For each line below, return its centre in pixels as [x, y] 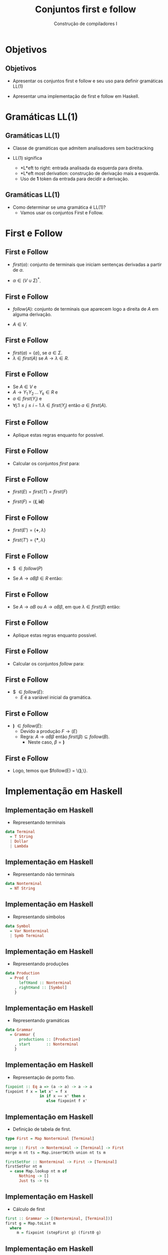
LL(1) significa [27, 158]
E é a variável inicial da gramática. [56, 698]
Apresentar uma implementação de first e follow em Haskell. [76, 96]
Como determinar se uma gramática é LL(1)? [59, 207]
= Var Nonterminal [30, 931]
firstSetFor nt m [24, 1166]
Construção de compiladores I [86, 24]
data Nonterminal [24, 884]
